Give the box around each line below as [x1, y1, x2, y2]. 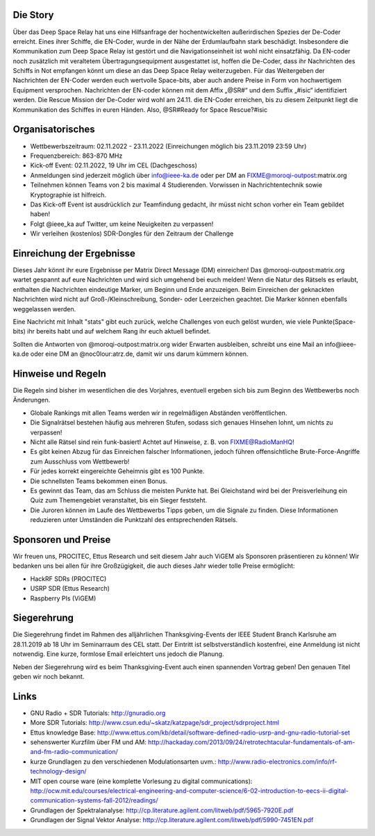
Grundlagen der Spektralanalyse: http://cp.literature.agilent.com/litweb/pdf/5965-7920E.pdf [30, 806, 294, 814]
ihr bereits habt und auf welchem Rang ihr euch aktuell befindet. [26, 327, 211, 336]
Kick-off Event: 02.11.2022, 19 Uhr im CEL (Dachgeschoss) [30, 161, 198, 170]
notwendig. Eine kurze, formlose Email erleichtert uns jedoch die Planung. [12, 650, 224, 658]
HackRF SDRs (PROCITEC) [30, 574, 107, 583]
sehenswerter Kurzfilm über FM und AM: [30, 738, 147, 746]
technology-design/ [30, 767, 87, 776]
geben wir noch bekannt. [12, 673, 85, 681]
